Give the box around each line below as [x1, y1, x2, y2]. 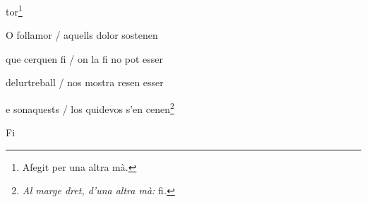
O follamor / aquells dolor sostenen [6, 28, 158, 42]
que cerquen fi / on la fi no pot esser [6, 51, 164, 66]
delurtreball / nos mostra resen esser [6, 75, 164, 90]
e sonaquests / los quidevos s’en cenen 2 [6, 100, 174, 116]
